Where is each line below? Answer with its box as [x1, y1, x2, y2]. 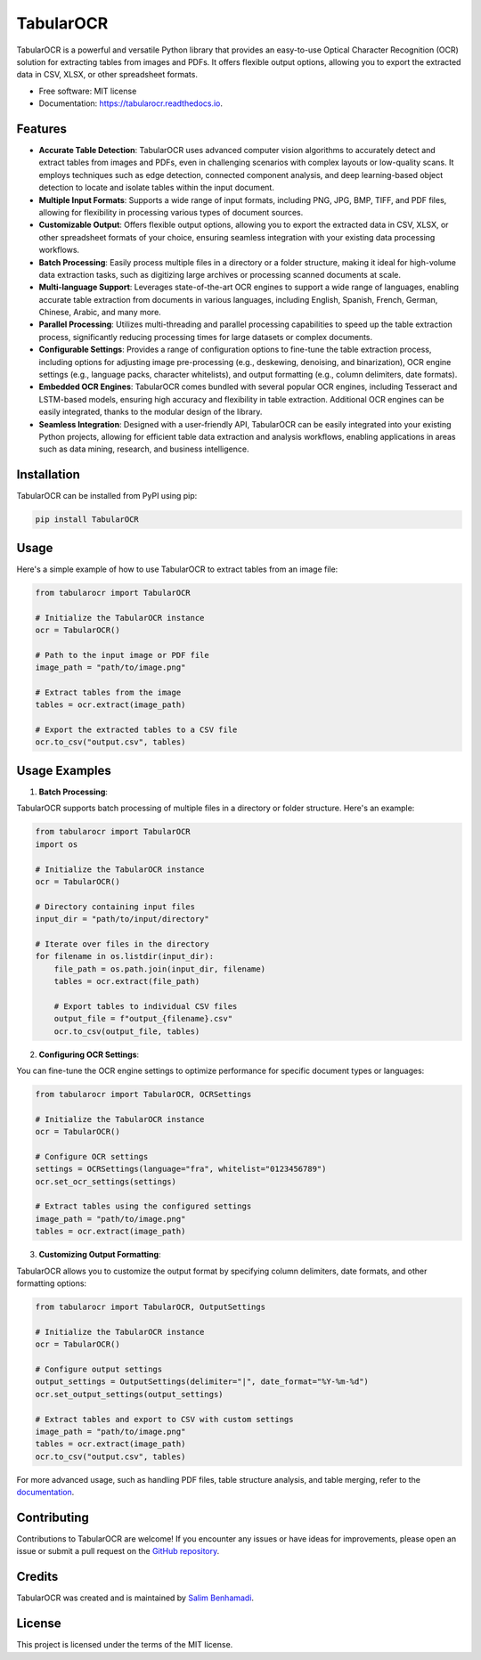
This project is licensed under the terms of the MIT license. [16, 1640, 233, 1650]
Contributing [16, 1509, 89, 1525]
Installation [16, 468, 80, 483]
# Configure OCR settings [35, 1151, 149, 1161]
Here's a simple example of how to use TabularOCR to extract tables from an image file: [16, 564, 338, 574]
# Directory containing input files [35, 901, 196, 912]
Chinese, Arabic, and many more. [38, 307, 162, 318]
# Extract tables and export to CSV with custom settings [35, 1414, 294, 1424]
